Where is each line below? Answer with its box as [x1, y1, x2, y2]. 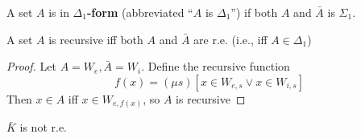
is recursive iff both [48, 30, 143, 47]
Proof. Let [6, 58, 56, 75]
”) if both [230, 4, 278, 20]
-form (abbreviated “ [86, 4, 193, 20]
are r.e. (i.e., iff [193, 30, 268, 47]
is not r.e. [19, 119, 68, 136]
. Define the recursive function [141, 58, 290, 75]
